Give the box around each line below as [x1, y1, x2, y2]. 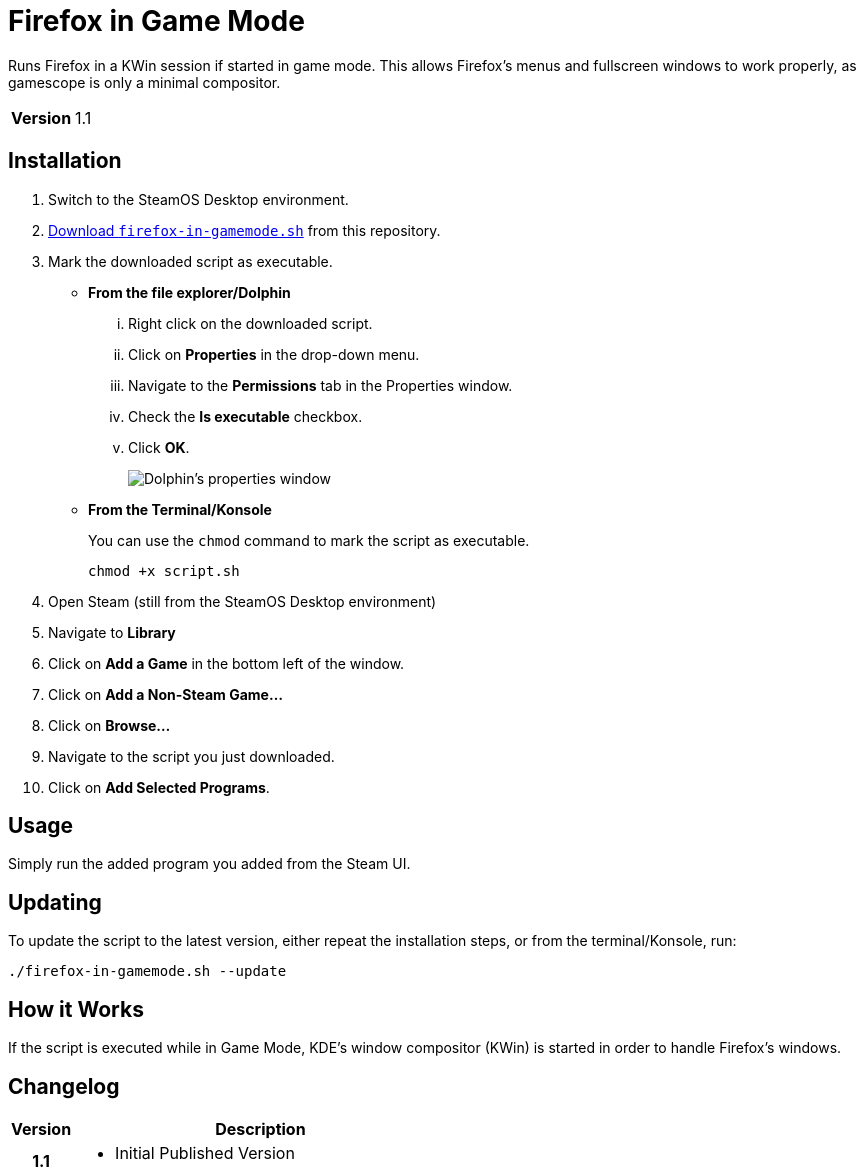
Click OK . [128, 438, 190, 456]
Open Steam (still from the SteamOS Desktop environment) [48, 592, 437, 610]
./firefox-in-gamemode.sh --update [8, 963, 287, 980]
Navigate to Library [48, 623, 176, 641]
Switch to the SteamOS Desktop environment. [48, 190, 349, 208]
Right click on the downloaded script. [128, 314, 373, 332]
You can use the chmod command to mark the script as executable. [88, 531, 530, 549]
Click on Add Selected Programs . [48, 778, 270, 796]
